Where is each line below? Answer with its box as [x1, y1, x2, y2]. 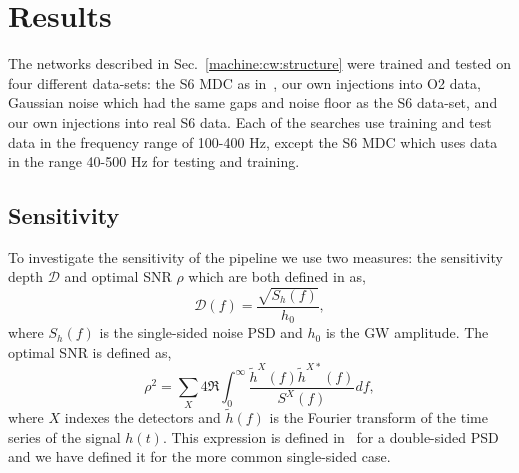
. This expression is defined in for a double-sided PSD [162, 426, 499, 447]
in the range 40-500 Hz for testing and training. [8, 151, 300, 172]
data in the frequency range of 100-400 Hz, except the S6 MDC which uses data [8, 131, 498, 152]
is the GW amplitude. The [325, 322, 489, 343]
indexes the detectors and [64, 407, 221, 428]
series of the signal [8, 426, 121, 447]
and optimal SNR [64, 266, 172, 287]
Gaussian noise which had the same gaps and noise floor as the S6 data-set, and [8, 92, 498, 113]
